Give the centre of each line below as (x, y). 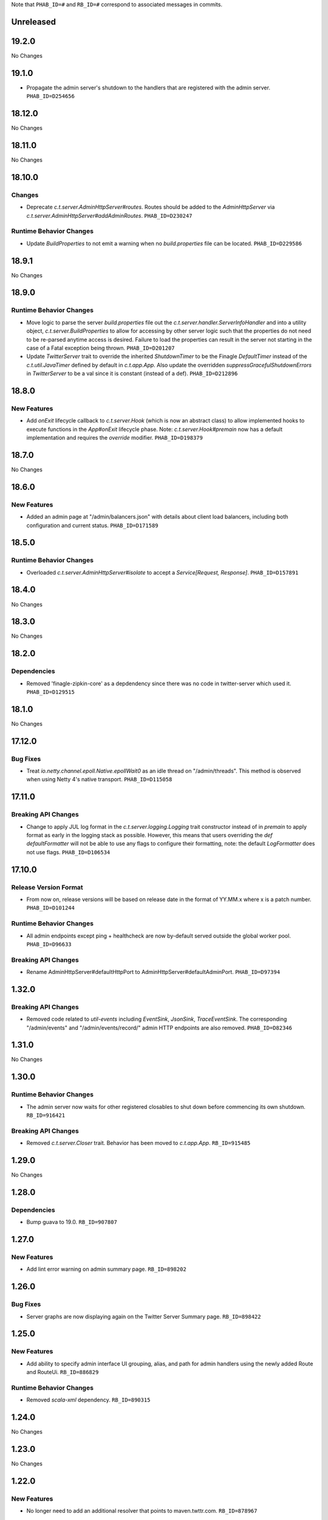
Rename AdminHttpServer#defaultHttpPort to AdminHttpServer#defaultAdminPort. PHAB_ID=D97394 (153, 972)
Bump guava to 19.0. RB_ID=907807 (72, 1222)
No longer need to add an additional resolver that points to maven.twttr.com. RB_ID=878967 (142, 1511)
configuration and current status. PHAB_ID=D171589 (92, 525)
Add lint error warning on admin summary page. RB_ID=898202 (106, 1269)
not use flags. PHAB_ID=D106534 (68, 852)
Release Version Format (47, 887)
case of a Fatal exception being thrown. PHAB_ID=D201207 (101, 348)
